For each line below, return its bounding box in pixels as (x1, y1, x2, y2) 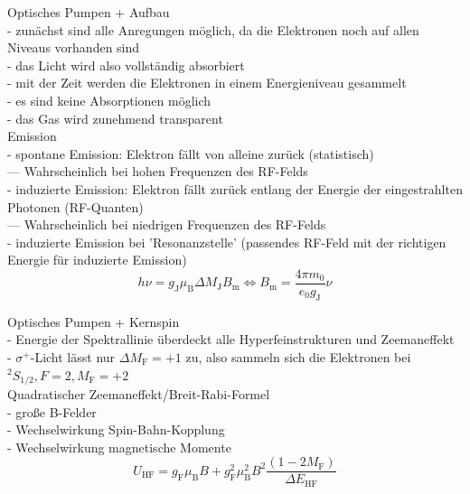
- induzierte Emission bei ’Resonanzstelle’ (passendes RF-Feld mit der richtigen (7, 232, 446, 251)
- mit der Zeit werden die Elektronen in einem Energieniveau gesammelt (7, 73, 407, 92)
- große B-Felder (7, 402, 97, 421)
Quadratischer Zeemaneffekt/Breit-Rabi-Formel (7, 385, 270, 403)
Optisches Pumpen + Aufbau (7, 3, 170, 21)
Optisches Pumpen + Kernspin (7, 312, 180, 331)
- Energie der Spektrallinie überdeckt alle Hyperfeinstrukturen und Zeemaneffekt (7, 330, 455, 349)
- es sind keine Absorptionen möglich (7, 90, 211, 109)
